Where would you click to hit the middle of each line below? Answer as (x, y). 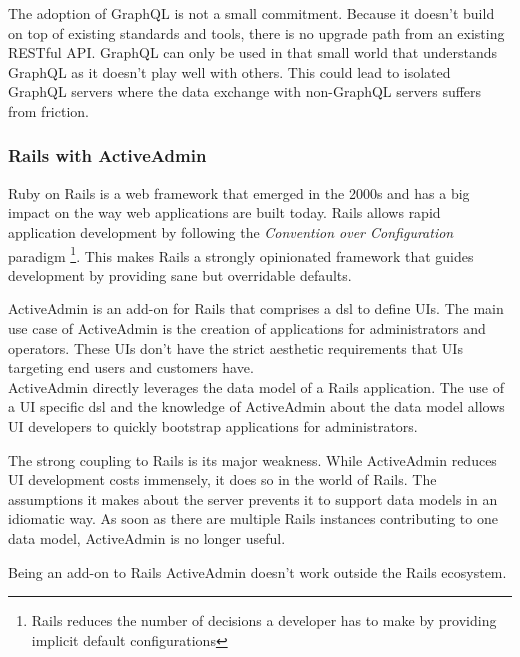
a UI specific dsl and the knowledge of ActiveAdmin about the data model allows (256, 406)
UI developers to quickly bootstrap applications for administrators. (213, 425)
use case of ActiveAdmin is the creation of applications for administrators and (247, 328)
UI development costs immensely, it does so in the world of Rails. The (222, 479)
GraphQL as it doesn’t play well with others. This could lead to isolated (229, 71)
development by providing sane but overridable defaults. (180, 274)
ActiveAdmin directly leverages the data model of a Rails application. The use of (256, 386)
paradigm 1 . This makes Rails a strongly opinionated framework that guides (241, 254)
